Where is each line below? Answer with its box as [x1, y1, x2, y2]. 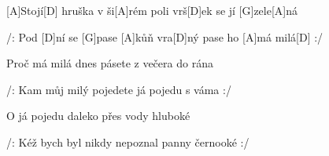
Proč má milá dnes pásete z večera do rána [6, 55, 213, 71]
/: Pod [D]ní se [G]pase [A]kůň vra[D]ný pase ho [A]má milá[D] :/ [6, 28, 323, 45]
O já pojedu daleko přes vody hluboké [6, 107, 190, 124]
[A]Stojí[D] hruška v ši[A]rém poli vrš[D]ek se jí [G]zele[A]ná [6, 2, 298, 18]
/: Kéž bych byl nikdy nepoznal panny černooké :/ [6, 133, 250, 150]
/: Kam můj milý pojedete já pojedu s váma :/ [6, 81, 231, 97]
